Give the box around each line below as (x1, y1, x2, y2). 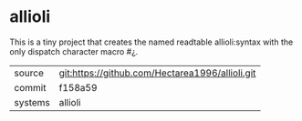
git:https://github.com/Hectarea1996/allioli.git (58, 66, 256, 79)
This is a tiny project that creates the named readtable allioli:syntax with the (9, 36, 294, 47)
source (14, 66, 44, 79)
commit (14, 81, 47, 94)
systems (14, 96, 50, 108)
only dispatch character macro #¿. (9, 45, 139, 56)
